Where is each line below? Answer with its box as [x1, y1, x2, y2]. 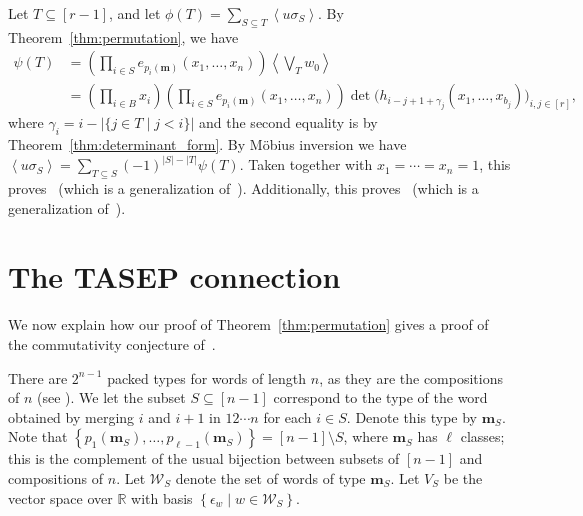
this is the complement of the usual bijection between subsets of [8, 448, 400, 469]
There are [8, 367, 68, 388]
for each [263, 406, 312, 427]
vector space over [8, 487, 113, 508]
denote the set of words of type [175, 467, 366, 488]
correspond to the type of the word [273, 387, 488, 408]
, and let [109, 3, 161, 23]
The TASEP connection [8, 256, 341, 297]
